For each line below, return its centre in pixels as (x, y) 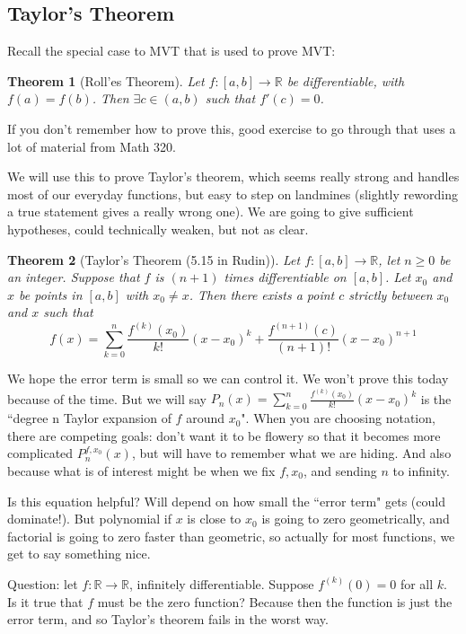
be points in (51, 294)
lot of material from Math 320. (92, 146)
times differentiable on (285, 277)
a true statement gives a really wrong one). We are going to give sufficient (211, 211)
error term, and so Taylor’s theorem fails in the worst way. (168, 619)
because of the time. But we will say (107, 398)
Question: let (43, 583)
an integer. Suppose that (74, 277)
